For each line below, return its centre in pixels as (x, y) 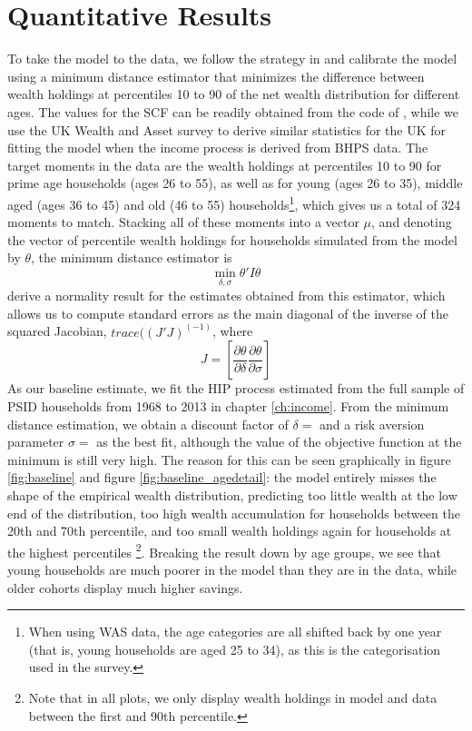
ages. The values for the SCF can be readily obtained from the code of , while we (233, 111)
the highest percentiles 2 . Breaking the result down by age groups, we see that (224, 550)
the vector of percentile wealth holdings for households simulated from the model (232, 239)
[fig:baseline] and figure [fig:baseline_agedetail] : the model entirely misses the (222, 477)
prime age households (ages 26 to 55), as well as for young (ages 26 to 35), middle (235, 183)
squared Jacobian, (57, 331)
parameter (36, 442)
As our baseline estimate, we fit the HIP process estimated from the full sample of (236, 388)
